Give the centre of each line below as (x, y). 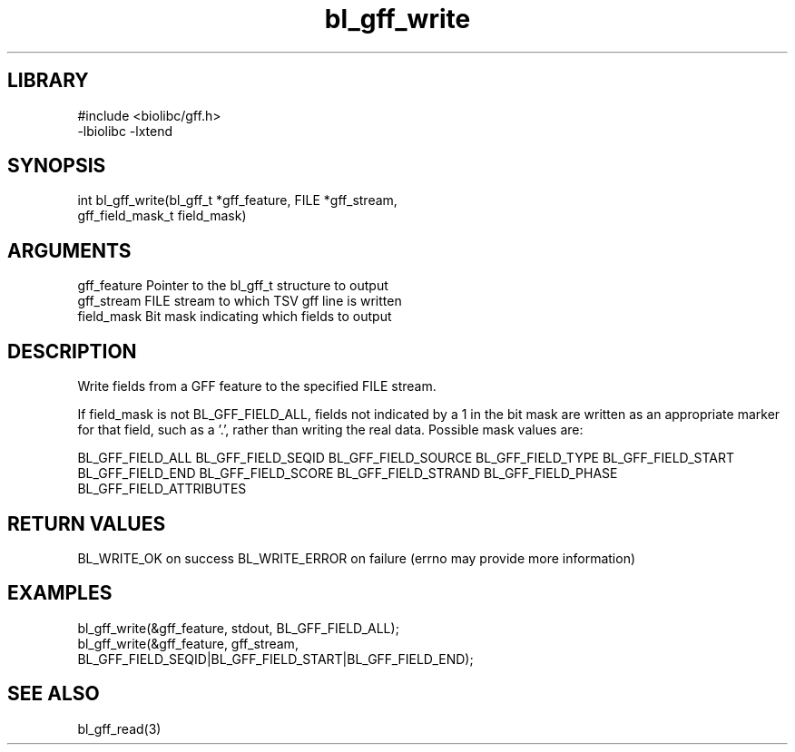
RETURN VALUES (87, 523)
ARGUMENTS (69, 250)
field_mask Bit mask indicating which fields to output (235, 317)
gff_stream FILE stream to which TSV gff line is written (240, 301)
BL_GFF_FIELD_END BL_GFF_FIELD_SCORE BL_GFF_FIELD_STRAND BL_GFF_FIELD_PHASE (348, 474)
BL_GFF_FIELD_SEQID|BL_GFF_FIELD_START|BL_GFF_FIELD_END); (275, 659)
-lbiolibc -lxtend (125, 131)
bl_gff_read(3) (119, 728)
